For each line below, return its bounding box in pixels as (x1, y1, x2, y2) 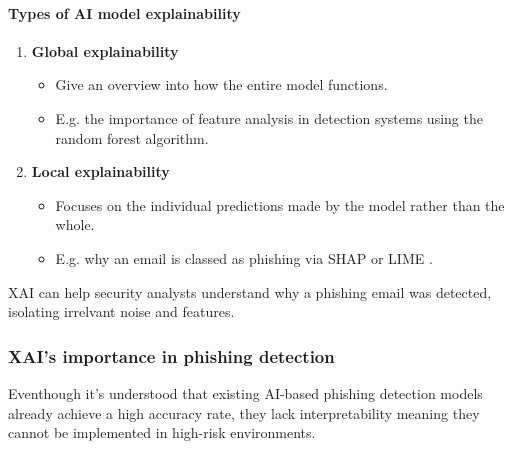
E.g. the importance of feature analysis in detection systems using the (55, 107, 483, 128)
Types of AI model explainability (8, 2, 241, 23)
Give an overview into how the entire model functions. (55, 74, 388, 95)
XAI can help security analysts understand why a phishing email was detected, (8, 281, 492, 302)
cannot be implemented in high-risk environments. (8, 422, 316, 443)
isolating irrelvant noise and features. (8, 301, 235, 322)
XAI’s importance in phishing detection (8, 343, 335, 368)
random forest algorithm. (55, 127, 209, 148)
